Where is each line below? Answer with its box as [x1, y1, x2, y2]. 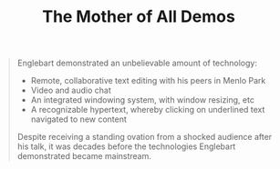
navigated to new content [30, 114, 127, 124]
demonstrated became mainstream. [16, 151, 152, 162]
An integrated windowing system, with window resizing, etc [30, 94, 254, 105]
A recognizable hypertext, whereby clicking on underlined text [30, 104, 265, 115]
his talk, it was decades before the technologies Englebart [16, 141, 236, 152]
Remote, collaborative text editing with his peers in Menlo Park [30, 75, 266, 86]
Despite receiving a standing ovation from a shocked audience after [16, 132, 273, 143]
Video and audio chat [30, 84, 111, 96]
